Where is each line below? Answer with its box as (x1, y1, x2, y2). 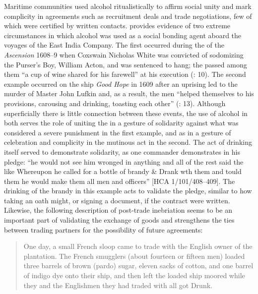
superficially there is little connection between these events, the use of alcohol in (4, 108, 248, 118)
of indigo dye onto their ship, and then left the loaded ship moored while (23, 270, 245, 281)
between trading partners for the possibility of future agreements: (4, 224, 203, 235)
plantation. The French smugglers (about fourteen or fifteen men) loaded (23, 250, 245, 261)
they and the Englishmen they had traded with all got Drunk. (23, 280, 212, 290)
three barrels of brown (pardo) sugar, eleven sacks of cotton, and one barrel (23, 260, 254, 271)
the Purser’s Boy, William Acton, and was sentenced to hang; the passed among (4, 59, 247, 69)
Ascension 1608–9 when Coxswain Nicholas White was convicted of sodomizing (4, 49, 244, 59)
